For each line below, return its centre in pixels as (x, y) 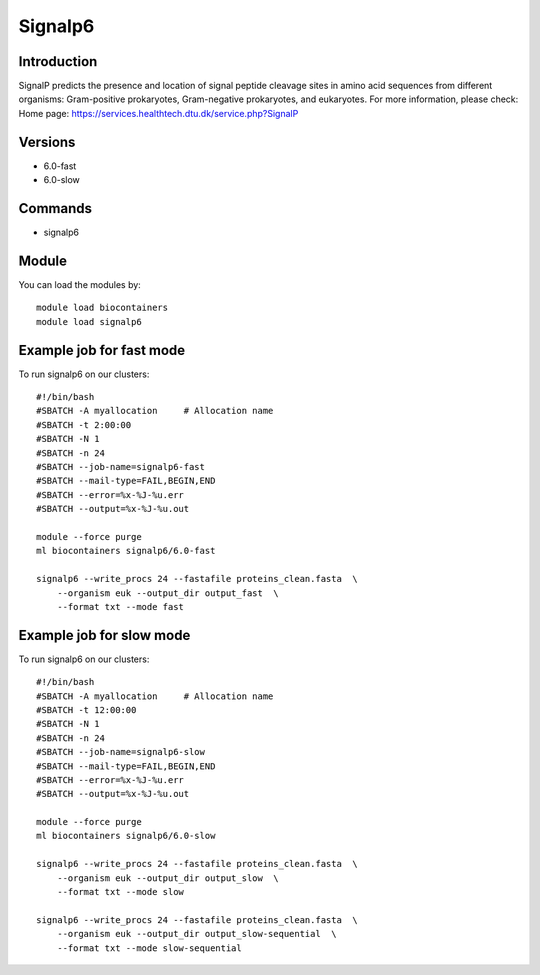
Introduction (58, 61)
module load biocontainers (102, 308)
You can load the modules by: (80, 284)
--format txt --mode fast (120, 606)
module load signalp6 (89, 321)
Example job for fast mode (102, 350)
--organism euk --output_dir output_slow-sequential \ (196, 934)
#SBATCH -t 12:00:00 (86, 709)
